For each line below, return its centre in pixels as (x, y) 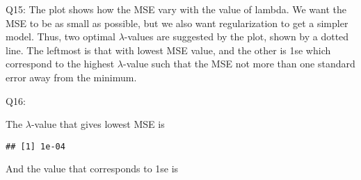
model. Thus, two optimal (61, 36)
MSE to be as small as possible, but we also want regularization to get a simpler (177, 23)
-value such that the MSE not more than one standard (239, 64)
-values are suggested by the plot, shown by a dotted (236, 36)
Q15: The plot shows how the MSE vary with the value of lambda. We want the (176, 9)
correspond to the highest (60, 64)
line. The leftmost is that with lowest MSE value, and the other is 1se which (168, 50)
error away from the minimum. (71, 77)
